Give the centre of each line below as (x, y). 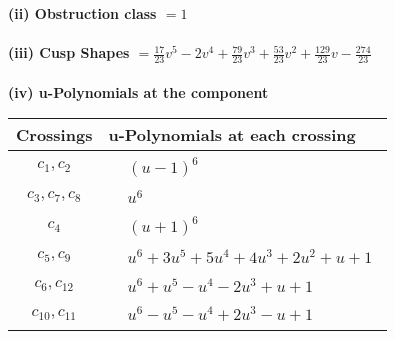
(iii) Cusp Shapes (69, 52)
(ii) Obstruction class (82, 13)
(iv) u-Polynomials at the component (138, 91)
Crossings (54, 135)
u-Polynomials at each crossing (232, 135)
